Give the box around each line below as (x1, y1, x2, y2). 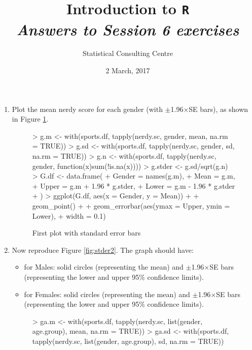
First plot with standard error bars (32, 227, 141, 238)
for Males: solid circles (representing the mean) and (24, 261, 184, 272)
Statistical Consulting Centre (83, 48, 173, 59)
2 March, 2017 (105, 65, 150, 76)
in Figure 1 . (12, 113, 49, 124)
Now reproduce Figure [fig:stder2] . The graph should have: (12, 244, 194, 255)
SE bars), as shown (189, 103, 248, 114)
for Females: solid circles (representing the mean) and (24, 288, 190, 299)
